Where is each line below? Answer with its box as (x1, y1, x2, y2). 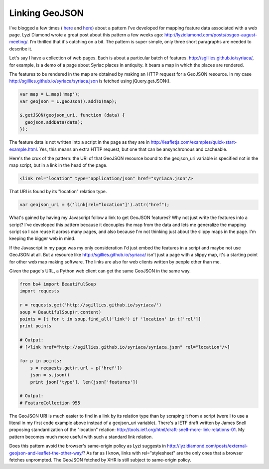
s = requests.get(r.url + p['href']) (30, 365, 123, 371)
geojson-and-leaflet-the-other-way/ (9, 450, 83, 456)
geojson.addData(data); (25, 119, 83, 125)
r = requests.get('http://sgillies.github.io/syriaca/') (19, 302, 162, 308)
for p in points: (19, 358, 62, 364)
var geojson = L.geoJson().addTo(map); (19, 98, 117, 104)
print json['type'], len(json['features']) (30, 379, 138, 385)
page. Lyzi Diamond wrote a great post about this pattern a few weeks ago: (9, 31, 164, 37)
